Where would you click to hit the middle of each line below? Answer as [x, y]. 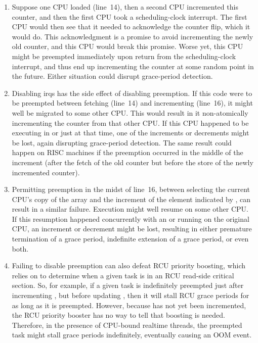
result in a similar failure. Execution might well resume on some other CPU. [130, 209]
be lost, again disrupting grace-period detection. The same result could [122, 142]
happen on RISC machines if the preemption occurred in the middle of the [127, 152]
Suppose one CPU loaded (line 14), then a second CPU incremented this [125, 7]
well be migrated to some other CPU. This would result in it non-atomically [130, 112]
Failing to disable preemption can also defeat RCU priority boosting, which [129, 265]
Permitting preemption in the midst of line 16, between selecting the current [131, 189]
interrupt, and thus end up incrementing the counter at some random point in [133, 66]
